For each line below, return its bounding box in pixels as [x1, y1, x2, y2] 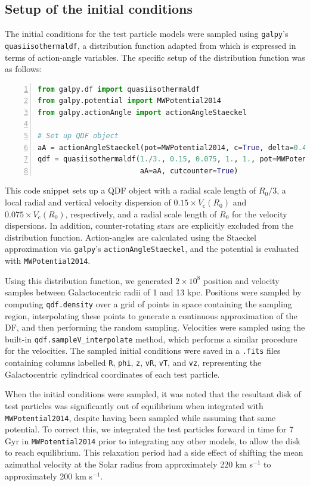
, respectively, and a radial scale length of [65, 207, 217, 220]
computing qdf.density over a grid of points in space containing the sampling [5, 297, 292, 310]
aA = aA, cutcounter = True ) [139, 166, 238, 175]
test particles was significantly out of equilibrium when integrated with [5, 399, 263, 412]
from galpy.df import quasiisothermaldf [38, 85, 200, 94]
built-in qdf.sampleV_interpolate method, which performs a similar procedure [5, 332, 297, 345]
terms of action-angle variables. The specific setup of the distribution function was [5, 51, 305, 63]
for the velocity [232, 207, 287, 220]
